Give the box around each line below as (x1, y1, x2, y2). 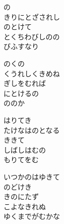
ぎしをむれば (4, 78, 46, 88)
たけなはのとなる (4, 124, 60, 135)
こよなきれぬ (4, 201, 46, 211)
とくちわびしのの (4, 31, 60, 41)
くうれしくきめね (4, 68, 60, 78)
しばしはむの (4, 144, 46, 155)
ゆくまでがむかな (4, 211, 60, 221)
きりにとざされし (4, 11, 60, 22)
